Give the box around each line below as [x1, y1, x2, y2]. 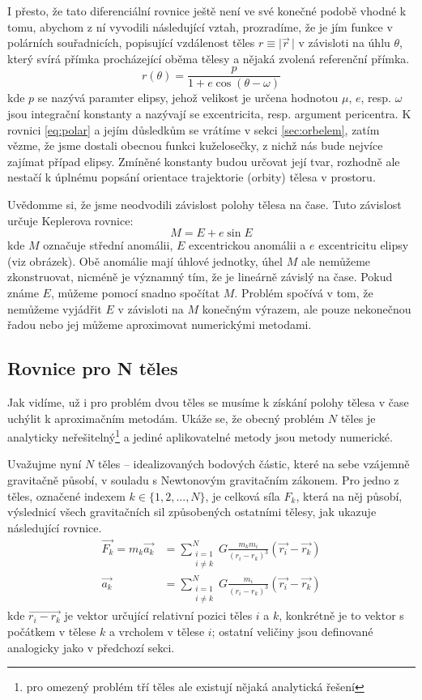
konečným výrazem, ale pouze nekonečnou [202, 300, 411, 317]
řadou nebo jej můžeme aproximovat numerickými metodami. [7, 316, 312, 333]
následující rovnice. [7, 519, 102, 536]
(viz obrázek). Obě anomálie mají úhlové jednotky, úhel [7, 252, 283, 269]
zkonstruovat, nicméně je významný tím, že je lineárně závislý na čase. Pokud [7, 268, 393, 285]
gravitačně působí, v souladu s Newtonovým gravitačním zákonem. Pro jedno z [7, 471, 399, 488]
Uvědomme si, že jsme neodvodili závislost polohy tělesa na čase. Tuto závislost [7, 196, 402, 212]
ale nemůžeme [301, 252, 371, 269]
